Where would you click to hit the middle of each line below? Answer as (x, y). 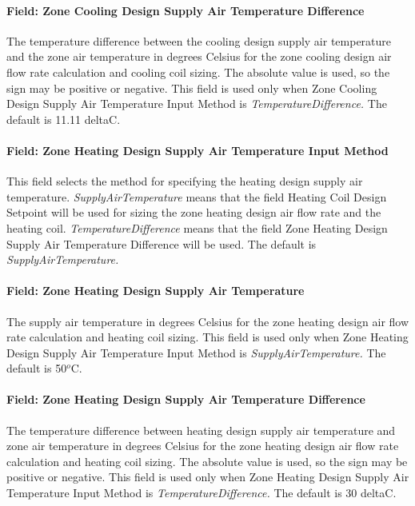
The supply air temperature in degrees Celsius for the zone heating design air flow (208, 321)
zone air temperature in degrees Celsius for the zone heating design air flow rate (203, 446)
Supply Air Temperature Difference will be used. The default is (162, 243)
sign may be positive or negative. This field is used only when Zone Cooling (192, 88)
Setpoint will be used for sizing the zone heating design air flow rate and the (194, 212)
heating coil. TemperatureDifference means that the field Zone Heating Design (197, 227)
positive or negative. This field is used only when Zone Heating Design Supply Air (208, 477)
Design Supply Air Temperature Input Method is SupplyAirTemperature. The (196, 352)
